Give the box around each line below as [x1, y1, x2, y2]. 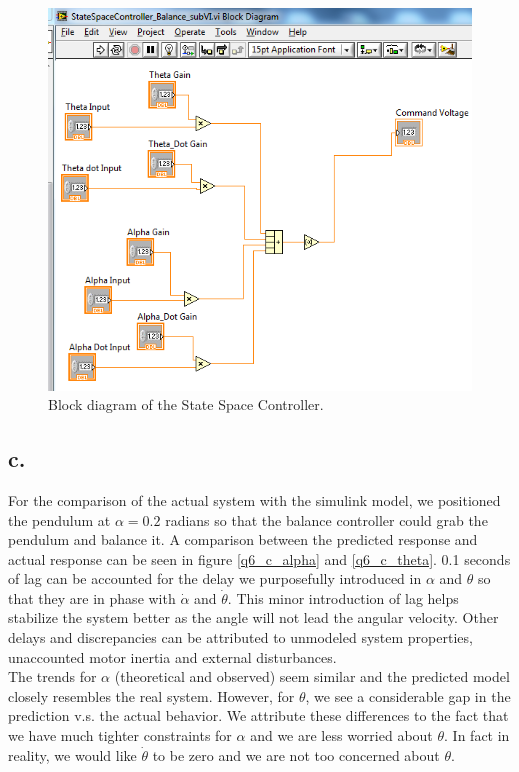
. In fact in [444, 725, 510, 746]
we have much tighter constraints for [8, 725, 232, 746]
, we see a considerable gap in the [305, 685, 511, 706]
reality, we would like [8, 744, 137, 765]
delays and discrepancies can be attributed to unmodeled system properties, [8, 627, 473, 648]
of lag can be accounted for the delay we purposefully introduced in [8, 568, 422, 589]
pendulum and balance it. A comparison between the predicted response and [8, 529, 478, 550]
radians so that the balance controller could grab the [165, 509, 488, 530]
